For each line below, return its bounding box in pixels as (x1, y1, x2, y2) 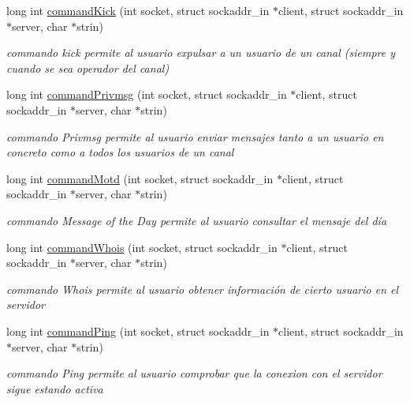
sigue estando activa (6, 380, 103, 396)
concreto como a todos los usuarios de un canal (6, 144, 234, 160)
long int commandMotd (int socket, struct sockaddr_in (6, 170, 274, 186)
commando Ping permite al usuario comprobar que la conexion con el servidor (6, 365, 382, 381)
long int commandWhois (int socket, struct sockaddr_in (6, 239, 278, 255)
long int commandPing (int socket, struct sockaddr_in (6, 322, 270, 339)
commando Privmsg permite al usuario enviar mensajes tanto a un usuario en (6, 128, 384, 145)
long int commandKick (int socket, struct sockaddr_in (6, 2, 270, 18)
